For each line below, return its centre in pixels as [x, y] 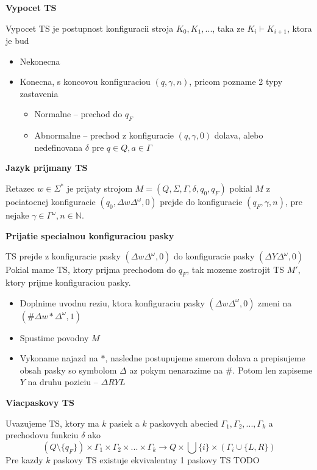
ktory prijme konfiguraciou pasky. [68, 282]
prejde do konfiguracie [201, 201]
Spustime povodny [54, 337]
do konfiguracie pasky [214, 256]
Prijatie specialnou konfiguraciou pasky [90, 235]
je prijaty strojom [100, 188]
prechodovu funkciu [42, 435]
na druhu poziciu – [63, 382]
